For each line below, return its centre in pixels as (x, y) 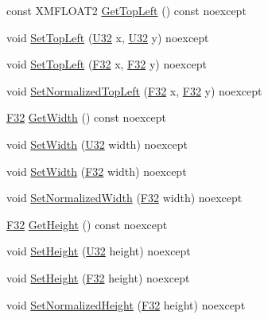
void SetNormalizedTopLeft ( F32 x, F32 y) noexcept (134, 90)
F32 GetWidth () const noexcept (87, 117)
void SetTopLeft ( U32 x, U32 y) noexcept (108, 37)
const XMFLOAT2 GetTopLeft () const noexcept (126, 10)
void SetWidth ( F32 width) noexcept (97, 171)
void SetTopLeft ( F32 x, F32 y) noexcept (107, 64)
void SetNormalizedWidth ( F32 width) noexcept (124, 198)
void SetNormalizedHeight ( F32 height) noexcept (126, 304)
